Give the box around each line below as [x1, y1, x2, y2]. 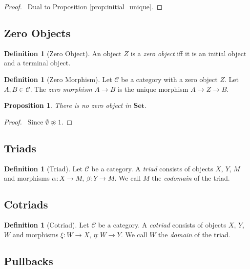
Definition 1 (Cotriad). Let [4, 219, 89, 229]
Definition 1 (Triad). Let [4, 163, 83, 173]
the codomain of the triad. [152, 173, 230, 183]
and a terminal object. [4, 58, 71, 68]
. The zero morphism [30, 83, 92, 94]
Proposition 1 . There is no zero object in [4, 100, 131, 110]
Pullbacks [4, 253, 53, 268]
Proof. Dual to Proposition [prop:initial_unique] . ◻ [4, 1, 163, 11]
